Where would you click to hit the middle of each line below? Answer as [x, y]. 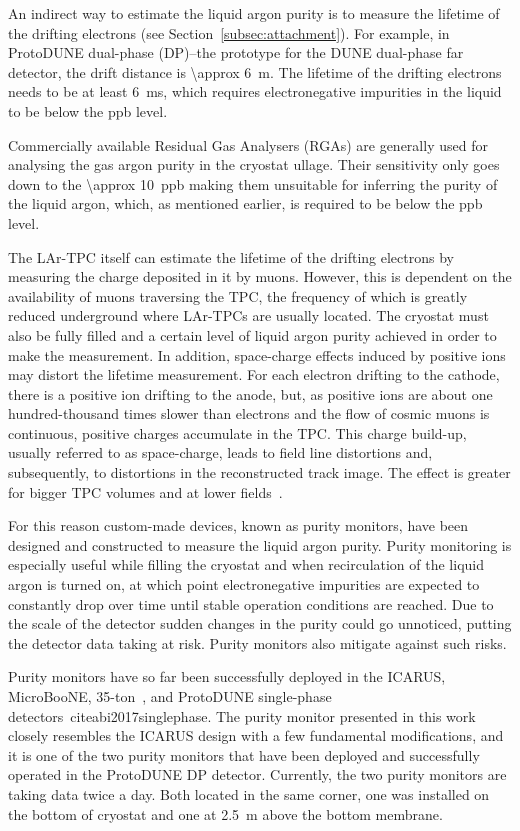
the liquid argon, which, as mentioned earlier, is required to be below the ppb [245, 203]
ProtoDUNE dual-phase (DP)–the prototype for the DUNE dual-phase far [236, 52]
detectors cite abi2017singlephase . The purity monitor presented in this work [242, 715]
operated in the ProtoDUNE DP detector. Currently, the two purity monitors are [257, 774]
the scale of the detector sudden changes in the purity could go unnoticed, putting [260, 623]
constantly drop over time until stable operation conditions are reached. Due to [251, 603]
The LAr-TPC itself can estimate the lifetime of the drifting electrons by [231, 256]
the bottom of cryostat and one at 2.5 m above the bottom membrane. [225, 813]
